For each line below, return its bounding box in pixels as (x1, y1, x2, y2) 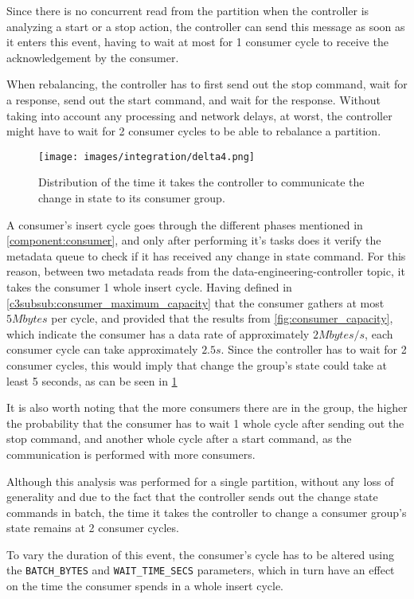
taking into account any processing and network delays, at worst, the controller (6, 107, 393, 123)
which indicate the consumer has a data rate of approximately (6, 325, 310, 342)
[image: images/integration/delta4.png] (38, 151, 256, 162)
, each (365, 325, 393, 342)
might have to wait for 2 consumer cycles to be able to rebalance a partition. (6, 123, 381, 139)
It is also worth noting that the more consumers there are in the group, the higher (6, 399, 408, 416)
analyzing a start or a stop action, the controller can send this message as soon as (6, 18, 405, 34)
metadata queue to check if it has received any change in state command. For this (6, 247, 406, 264)
